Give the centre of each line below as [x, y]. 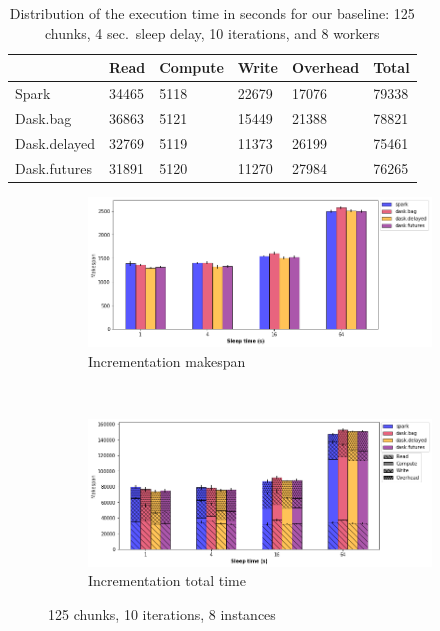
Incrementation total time [167, 580]
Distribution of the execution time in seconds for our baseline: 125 [212, 13]
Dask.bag [43, 117]
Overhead [325, 67]
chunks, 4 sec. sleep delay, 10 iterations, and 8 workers [212, 32]
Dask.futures [54, 167]
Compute [191, 67]
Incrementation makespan [167, 360]
